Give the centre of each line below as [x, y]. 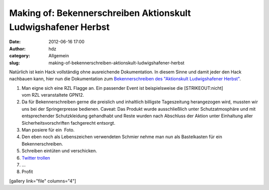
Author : [17, 49]
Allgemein [59, 56]
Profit [27, 172]
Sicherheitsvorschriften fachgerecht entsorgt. [68, 123]
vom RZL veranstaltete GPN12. [53, 95]
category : [20, 56]
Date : [15, 42]
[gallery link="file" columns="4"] [43, 181]
